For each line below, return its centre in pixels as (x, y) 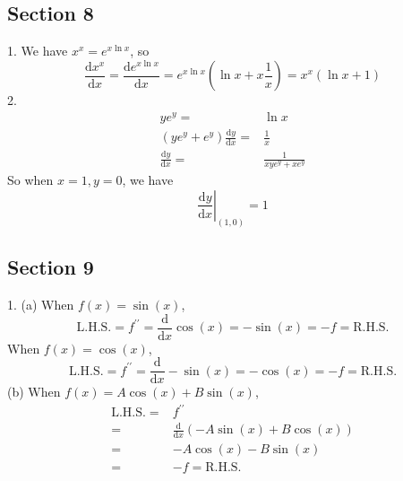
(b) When (34, 392)
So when (30, 180)
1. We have (38, 51)
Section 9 (51, 267)
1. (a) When (41, 305)
